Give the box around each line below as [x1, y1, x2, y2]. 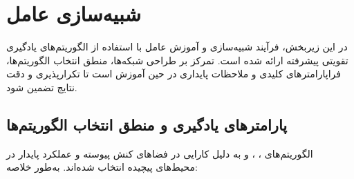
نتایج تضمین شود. [6, 79, 77, 94]
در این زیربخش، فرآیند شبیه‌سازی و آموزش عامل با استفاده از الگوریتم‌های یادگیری [6, 39, 348, 54]
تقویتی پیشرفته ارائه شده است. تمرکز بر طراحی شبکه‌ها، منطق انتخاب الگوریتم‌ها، [6, 53, 348, 67]
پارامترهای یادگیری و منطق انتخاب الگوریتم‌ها [6, 113, 288, 135]
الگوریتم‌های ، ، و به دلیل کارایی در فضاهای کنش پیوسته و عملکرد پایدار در [6, 146, 313, 160]
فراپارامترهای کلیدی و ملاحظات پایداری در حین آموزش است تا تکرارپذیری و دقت [6, 66, 341, 81]
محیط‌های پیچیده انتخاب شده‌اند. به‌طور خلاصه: [6, 160, 198, 174]
